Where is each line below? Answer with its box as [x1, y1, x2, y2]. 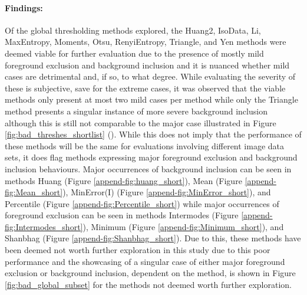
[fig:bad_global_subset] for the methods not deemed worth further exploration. [5, 278, 292, 290]
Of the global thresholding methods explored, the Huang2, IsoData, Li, [5, 24, 261, 36]
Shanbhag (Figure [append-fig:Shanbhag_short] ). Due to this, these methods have [5, 232, 301, 244]
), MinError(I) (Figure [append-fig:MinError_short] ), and [62, 186, 271, 198]
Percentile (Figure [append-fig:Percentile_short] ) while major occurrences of [5, 197, 279, 209]
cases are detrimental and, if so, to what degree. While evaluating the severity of [5, 70, 296, 83]
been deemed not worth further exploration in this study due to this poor [5, 244, 270, 256]
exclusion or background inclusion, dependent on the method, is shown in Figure [5, 267, 296, 279]
